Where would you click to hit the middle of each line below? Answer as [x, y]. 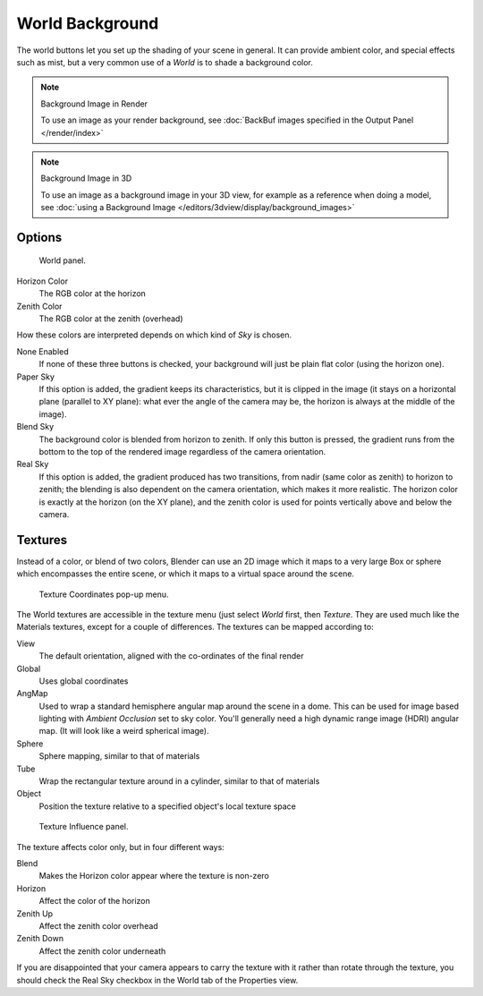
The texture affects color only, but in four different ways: [121, 847]
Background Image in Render [94, 104]
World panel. [63, 260]
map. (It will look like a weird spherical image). [124, 731]
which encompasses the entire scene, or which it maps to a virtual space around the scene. [186, 574]
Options [39, 237]
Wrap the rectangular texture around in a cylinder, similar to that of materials [179, 781]
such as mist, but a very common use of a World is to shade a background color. [165, 62]
